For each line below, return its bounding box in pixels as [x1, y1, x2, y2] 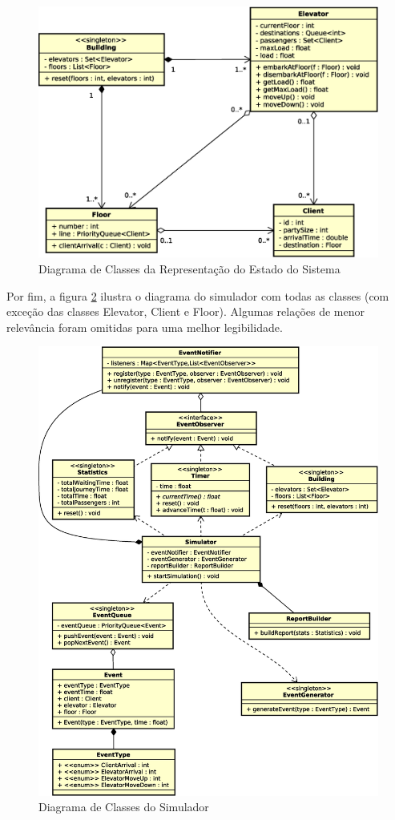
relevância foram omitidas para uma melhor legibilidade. [6, 318, 283, 335]
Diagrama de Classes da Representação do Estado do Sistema [38, 261, 341, 277]
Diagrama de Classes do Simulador [38, 798, 209, 815]
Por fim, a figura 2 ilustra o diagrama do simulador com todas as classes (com [6, 287, 389, 304]
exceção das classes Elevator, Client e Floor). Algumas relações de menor [6, 303, 365, 320]
